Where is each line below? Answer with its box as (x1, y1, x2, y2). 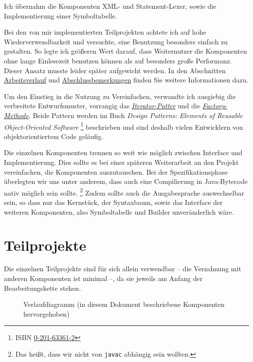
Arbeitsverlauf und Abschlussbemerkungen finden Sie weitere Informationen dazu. (4, 75, 249, 85)
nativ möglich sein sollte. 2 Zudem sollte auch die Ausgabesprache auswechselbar (4, 186, 244, 198)
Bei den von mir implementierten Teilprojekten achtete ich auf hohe (4, 27, 206, 37)
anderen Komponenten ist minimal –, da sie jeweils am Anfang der (4, 273, 203, 283)
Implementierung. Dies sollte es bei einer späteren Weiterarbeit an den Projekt (4, 157, 239, 167)
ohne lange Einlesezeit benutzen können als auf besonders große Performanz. (4, 55, 232, 65)
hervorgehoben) (23, 308, 70, 319)
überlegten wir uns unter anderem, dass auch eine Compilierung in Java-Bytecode (4, 176, 248, 186)
